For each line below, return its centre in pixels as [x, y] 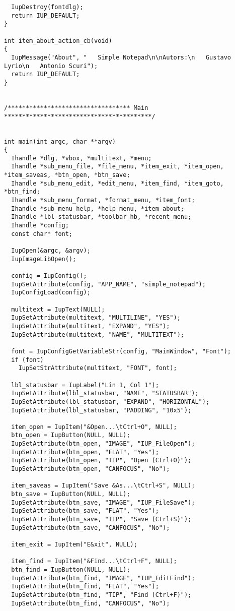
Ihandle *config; [40, 226]
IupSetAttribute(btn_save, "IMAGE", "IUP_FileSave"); [103, 502]
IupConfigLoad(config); [51, 293]
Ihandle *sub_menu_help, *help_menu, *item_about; [98, 208]
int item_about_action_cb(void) [58, 41]
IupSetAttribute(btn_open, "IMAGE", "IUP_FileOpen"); [103, 444]
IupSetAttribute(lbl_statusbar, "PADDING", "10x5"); [101, 410]
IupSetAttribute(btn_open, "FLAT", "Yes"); [85, 452]
